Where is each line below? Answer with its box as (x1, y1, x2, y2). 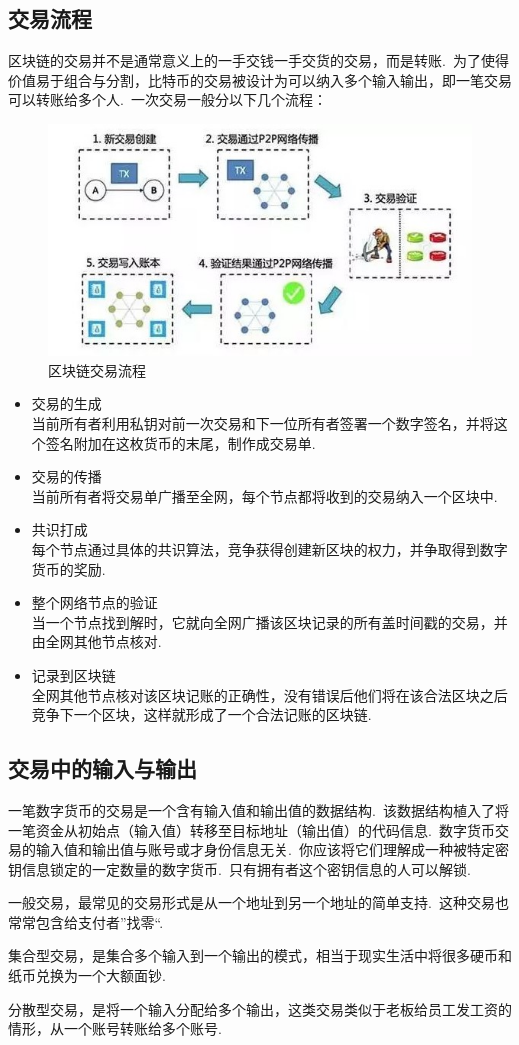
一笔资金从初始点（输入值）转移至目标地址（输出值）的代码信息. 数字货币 (8, 819, 495, 840)
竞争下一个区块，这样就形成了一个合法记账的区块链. (31, 704, 372, 725)
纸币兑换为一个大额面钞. (8, 965, 166, 986)
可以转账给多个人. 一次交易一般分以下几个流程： (8, 89, 327, 110)
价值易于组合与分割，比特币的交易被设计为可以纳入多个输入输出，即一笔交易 (8, 69, 512, 90)
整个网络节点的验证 (31, 592, 158, 613)
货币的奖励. (31, 558, 106, 579)
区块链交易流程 (48, 359, 146, 380)
